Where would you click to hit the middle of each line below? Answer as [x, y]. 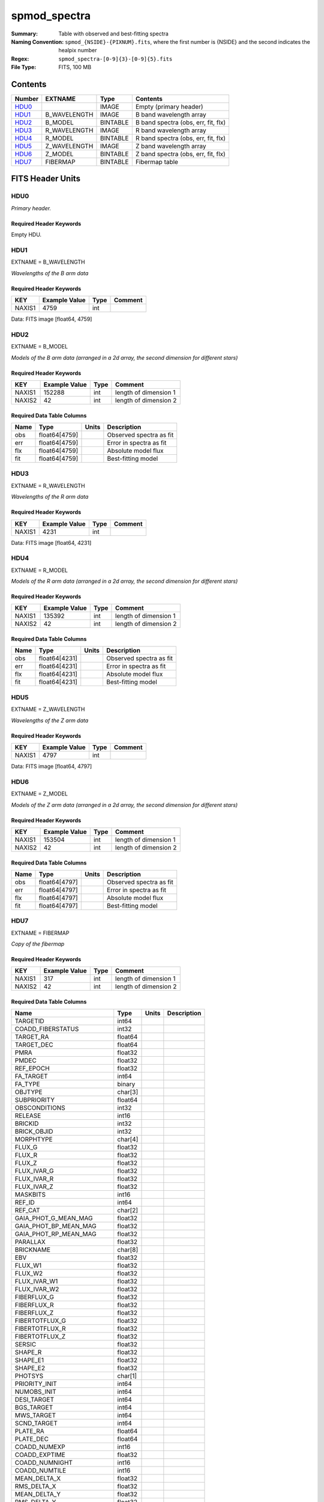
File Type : [24, 67]
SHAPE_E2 [30, 1368]
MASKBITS [30, 1194]
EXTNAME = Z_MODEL [40, 794]
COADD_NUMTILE [40, 1471]
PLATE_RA [29, 1431]
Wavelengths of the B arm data [50, 273]
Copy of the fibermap [38, 944]
